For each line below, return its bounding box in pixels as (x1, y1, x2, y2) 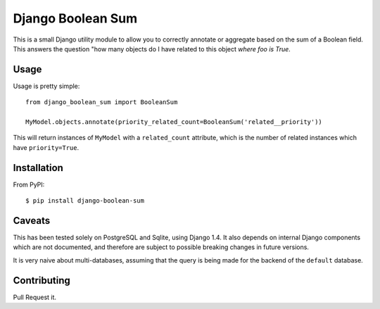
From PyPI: (13, 180, 45, 189)
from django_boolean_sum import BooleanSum (25, 99, 178, 106)
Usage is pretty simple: (13, 82, 80, 90)
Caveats (13, 215, 51, 227)
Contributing (13, 275, 70, 286)
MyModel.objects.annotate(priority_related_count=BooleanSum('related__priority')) (25, 118, 323, 126)
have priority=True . (13, 143, 80, 151)
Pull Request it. (13, 293, 56, 301)
